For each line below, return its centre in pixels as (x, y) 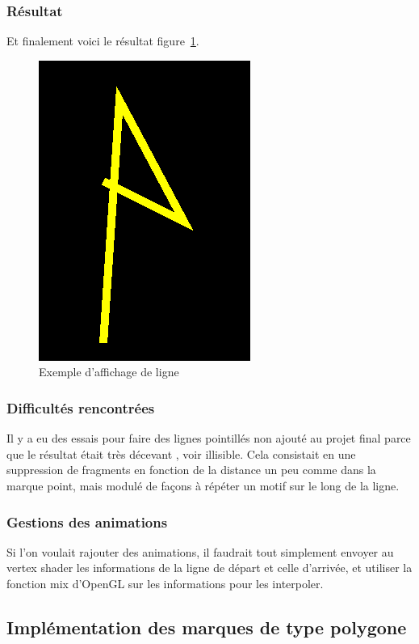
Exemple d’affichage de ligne (109, 372)
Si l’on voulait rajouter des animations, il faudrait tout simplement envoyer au (200, 551)
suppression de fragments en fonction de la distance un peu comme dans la (191, 470)
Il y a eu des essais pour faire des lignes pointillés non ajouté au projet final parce (209, 438)
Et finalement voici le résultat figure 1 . (103, 41)
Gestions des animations (87, 521)
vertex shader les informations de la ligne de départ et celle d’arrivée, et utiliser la (209, 568)
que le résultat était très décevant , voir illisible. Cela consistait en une (181, 453)
